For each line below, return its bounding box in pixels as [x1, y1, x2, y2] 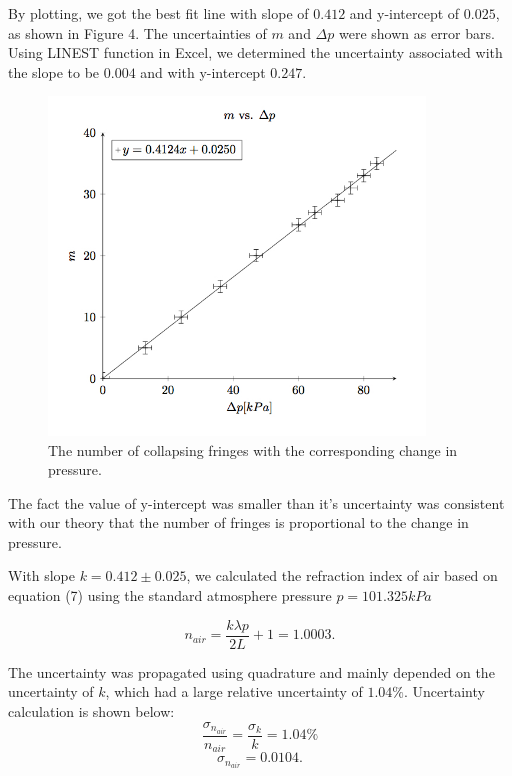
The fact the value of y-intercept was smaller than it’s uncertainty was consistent [8, 492, 505, 513]
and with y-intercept [140, 61, 266, 82]
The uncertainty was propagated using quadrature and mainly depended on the [8, 661, 495, 682]
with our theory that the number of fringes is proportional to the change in [8, 512, 469, 533]
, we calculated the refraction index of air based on [186, 565, 498, 586]
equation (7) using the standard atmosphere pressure [8, 585, 332, 606]
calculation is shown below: [8, 700, 175, 721]
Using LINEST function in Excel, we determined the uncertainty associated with [8, 42, 503, 63]
